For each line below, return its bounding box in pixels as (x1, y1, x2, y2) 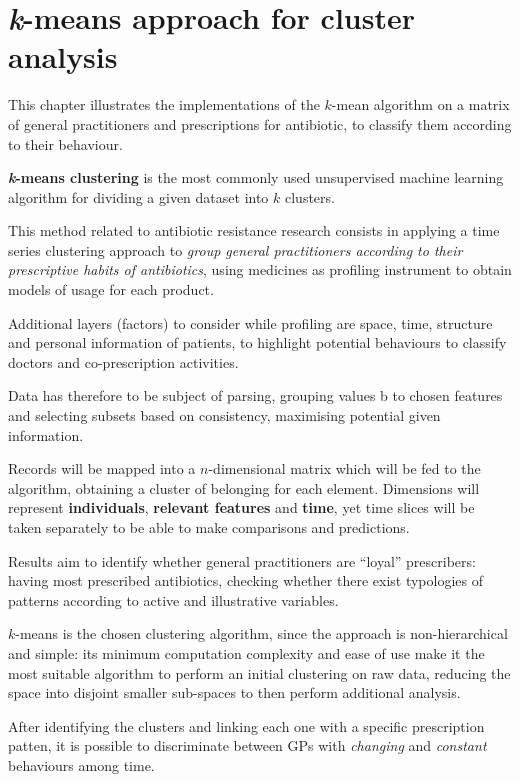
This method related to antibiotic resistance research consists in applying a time (8, 220, 500, 241)
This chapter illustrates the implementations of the (8, 94, 320, 115)
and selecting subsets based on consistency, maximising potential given (8, 405, 441, 426)
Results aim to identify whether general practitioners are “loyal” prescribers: (8, 550, 476, 571)
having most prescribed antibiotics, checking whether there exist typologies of (8, 570, 483, 591)
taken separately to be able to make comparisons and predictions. (8, 517, 410, 537)
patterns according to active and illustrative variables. (8, 589, 339, 610)
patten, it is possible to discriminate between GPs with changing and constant (8, 735, 487, 756)
